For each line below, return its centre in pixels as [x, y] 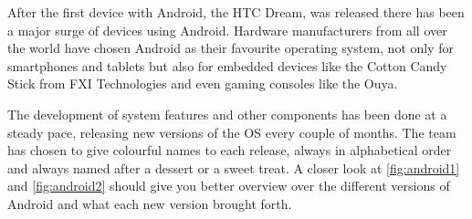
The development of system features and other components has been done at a [227, 114]
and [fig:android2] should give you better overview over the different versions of [229, 186]
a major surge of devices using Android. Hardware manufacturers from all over [227, 30]
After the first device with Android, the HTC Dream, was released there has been [236, 12]
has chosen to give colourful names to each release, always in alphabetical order [230, 150]
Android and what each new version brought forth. [150, 203]
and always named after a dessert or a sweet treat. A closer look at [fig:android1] [234, 167]
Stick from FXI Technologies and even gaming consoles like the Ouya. [203, 83]
